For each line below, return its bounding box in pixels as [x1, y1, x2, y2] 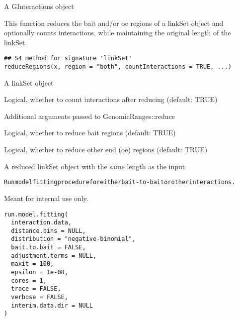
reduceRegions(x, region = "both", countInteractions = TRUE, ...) [4, 63, 232, 71]
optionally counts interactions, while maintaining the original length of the [4, 27, 231, 38]
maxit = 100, [11, 260, 54, 268]
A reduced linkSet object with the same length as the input [4, 161, 185, 171]
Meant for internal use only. [4, 193, 88, 203]
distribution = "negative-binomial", [11, 235, 136, 243]
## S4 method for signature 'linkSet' [4, 55, 132, 62]
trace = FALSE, [11, 285, 61, 293]
